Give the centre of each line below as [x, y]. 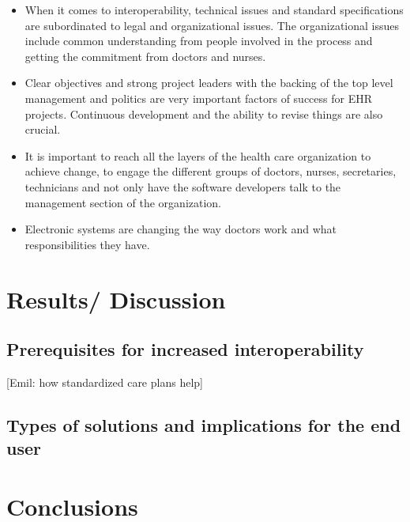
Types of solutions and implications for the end [204, 424]
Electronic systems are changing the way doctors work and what [181, 229]
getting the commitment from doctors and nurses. [145, 56]
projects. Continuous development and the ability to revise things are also [204, 113]
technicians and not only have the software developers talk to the [183, 186]
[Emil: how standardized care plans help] [105, 382]
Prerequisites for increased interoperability [185, 349]
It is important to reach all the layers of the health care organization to [198, 155]
